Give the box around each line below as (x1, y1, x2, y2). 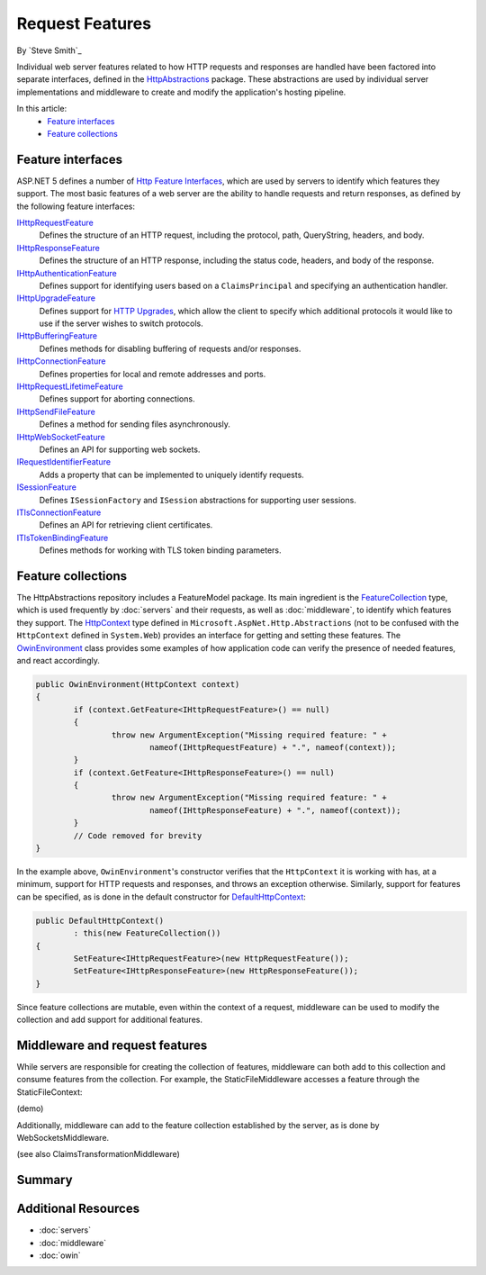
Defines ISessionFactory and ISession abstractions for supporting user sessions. (39, 494, 357, 505)
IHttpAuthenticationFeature (16, 267, 117, 278)
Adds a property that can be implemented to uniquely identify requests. (39, 469, 305, 480)
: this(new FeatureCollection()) (73, 928, 221, 938)
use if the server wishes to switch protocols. (39, 318, 203, 329)
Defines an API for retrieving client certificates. (39, 520, 213, 530)
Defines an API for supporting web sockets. (39, 444, 201, 455)
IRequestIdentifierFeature (16, 457, 112, 467)
